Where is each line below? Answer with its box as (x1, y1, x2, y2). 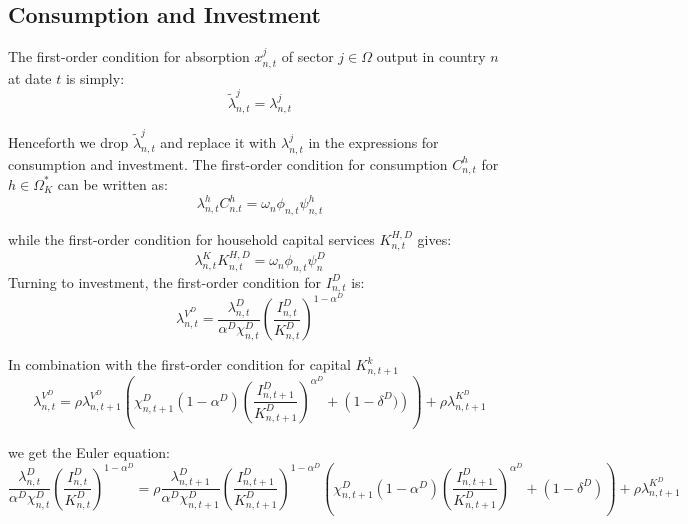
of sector (281, 46, 334, 67)
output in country (376, 46, 486, 67)
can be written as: (57, 173, 168, 194)
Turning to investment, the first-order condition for (8, 271, 322, 292)
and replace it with (160, 132, 277, 153)
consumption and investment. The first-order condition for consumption (8, 153, 448, 174)
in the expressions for (308, 132, 439, 153)
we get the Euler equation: (8, 441, 171, 462)
